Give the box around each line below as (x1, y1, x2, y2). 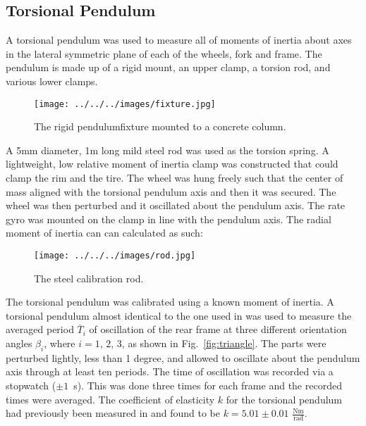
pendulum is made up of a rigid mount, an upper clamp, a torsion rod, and (6, 60, 331, 75)
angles (6, 336, 32, 351)
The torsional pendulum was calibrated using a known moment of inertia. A (6, 294, 334, 309)
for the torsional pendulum (226, 391, 343, 406)
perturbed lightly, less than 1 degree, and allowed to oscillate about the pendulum (6, 350, 360, 365)
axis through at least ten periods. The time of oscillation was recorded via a (6, 364, 334, 379)
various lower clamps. (6, 73, 98, 88)
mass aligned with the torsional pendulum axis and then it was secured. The (6, 184, 336, 199)
